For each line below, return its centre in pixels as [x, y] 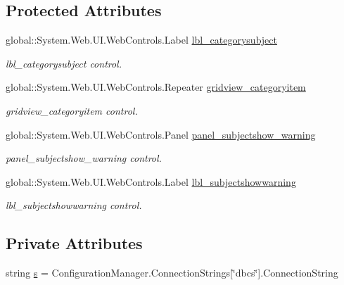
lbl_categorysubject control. [64, 63]
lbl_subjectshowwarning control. [74, 205]
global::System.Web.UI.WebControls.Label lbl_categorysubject [141, 40]
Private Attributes [74, 243]
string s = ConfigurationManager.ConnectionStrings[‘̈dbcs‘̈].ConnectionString [172, 273]
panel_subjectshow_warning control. [84, 158]
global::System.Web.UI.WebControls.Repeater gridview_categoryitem [156, 87]
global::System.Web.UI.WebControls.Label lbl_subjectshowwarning [151, 181]
